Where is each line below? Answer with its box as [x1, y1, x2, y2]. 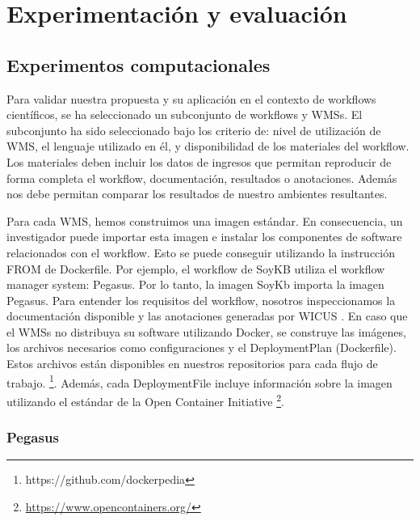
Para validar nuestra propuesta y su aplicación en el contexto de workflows [6, 90, 376, 107]
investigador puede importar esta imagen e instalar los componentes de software [6, 228, 402, 245]
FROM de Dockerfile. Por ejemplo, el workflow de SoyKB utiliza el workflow [6, 260, 385, 277]
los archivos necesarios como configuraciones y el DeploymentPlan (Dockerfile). [6, 339, 397, 356]
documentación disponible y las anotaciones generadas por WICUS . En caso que [6, 307, 408, 324]
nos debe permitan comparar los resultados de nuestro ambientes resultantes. [6, 185, 388, 202]
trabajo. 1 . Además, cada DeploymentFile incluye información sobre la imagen [6, 371, 393, 391]
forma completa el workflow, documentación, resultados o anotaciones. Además [6, 169, 397, 186]
